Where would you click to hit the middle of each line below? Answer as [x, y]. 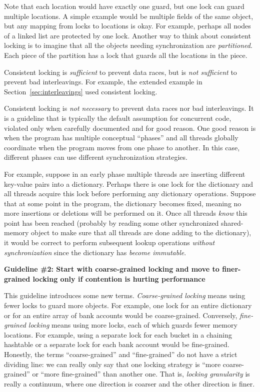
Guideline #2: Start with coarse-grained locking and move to [112, 269]
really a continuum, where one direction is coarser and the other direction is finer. [129, 383]
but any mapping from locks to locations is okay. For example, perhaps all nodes [127, 26]
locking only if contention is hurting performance [119, 278]
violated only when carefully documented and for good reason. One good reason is [130, 128]
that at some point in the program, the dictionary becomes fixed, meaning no [123, 203]
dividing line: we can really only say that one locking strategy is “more [112, 364]
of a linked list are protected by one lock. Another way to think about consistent [127, 35]
